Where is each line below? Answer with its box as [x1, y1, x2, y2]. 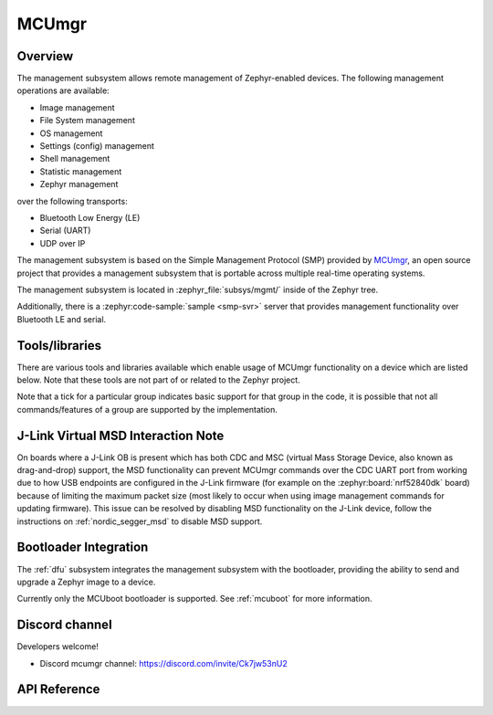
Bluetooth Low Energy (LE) [39, 212, 141, 223]
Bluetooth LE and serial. [16, 313, 107, 324]
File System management [39, 115, 136, 126]
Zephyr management [39, 179, 119, 190]
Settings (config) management [39, 141, 154, 152]
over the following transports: [16, 195, 128, 206]
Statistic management [39, 165, 122, 177]
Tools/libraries [16, 338, 102, 353]
